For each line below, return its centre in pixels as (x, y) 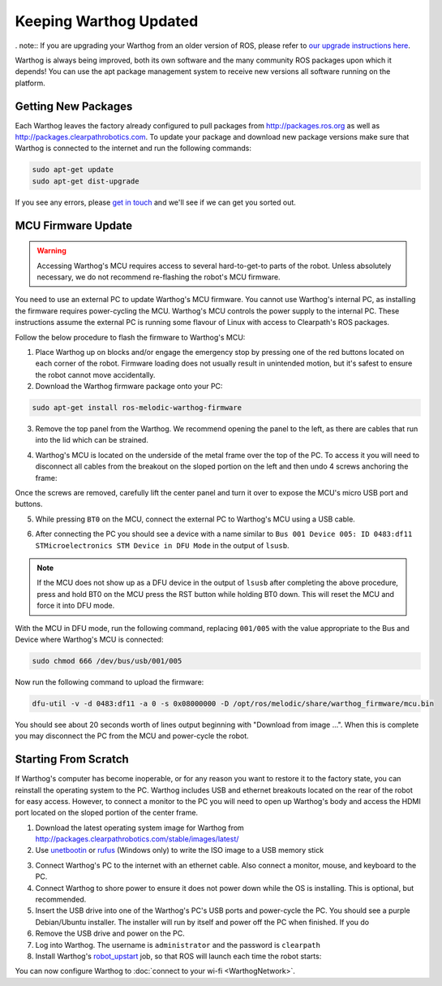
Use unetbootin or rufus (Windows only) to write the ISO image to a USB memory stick (180, 850)
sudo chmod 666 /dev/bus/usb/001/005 (107, 661)
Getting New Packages (74, 106)
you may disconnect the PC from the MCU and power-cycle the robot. (132, 736)
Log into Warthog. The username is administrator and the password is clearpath (178, 945)
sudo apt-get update (73, 170)
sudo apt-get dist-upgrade (86, 181)
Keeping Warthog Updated (107, 21)
